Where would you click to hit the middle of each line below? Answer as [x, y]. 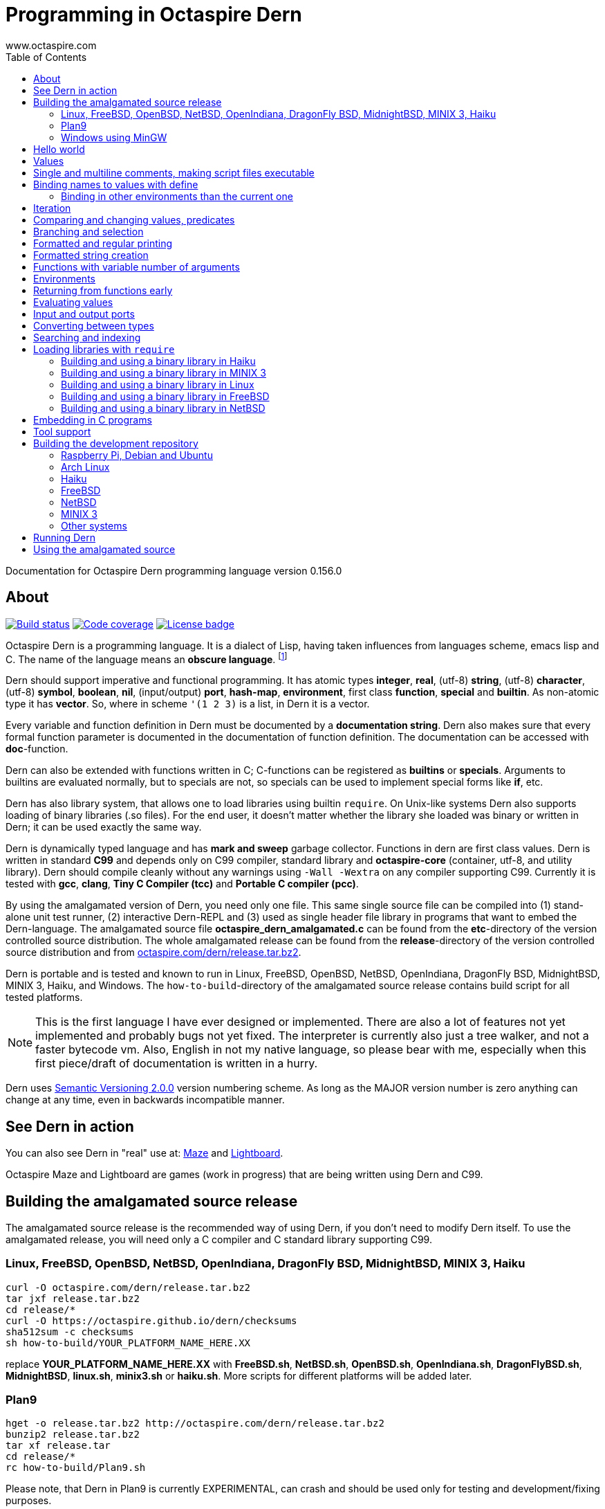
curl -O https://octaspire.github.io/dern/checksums [151, 1320]
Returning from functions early [103, 290]
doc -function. [37, 749]
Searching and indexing [87, 337]
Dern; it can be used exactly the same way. [104, 827]
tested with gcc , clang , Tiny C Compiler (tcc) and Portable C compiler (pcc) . [182, 884]
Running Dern [65, 537]
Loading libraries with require [104, 349]
